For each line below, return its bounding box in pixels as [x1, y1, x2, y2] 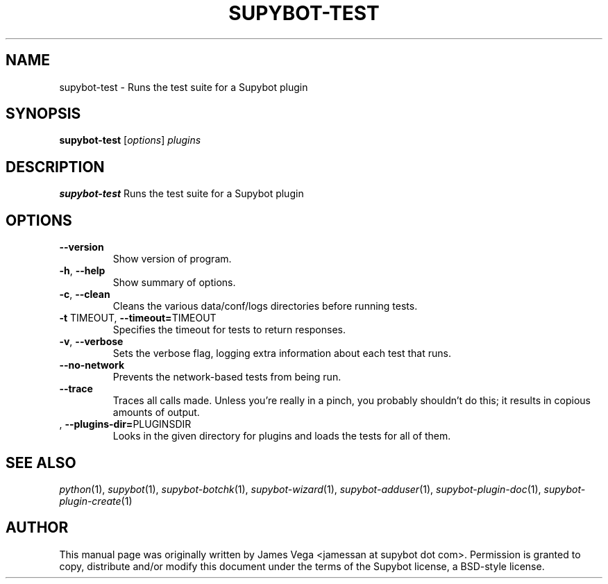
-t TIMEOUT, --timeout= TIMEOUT [59, 312, 217, 324]
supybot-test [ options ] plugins [59, 134, 201, 147]
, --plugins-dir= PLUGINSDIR [59, 418, 192, 431]
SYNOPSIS [6, 105, 81, 123]
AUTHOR [6, 519, 69, 537]
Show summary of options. [112, 276, 236, 289]
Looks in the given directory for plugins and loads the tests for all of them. [112, 430, 451, 442]
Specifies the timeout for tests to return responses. [112, 324, 346, 336]
